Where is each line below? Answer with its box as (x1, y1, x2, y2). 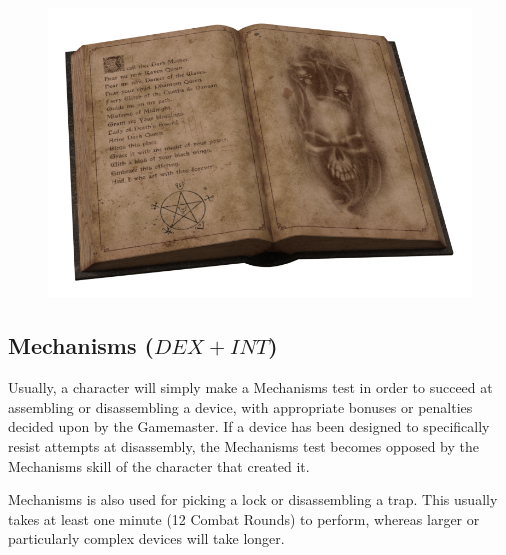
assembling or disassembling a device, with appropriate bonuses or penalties (8, 396, 473, 417)
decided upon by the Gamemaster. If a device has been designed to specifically (8, 416, 490, 437)
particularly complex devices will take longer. (8, 528, 285, 549)
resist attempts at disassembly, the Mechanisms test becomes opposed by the (8, 435, 479, 456)
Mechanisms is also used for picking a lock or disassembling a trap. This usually (8, 489, 498, 510)
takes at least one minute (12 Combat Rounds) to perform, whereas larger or (8, 508, 480, 529)
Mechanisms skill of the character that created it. (8, 455, 310, 476)
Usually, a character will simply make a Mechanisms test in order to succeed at (8, 377, 493, 398)
